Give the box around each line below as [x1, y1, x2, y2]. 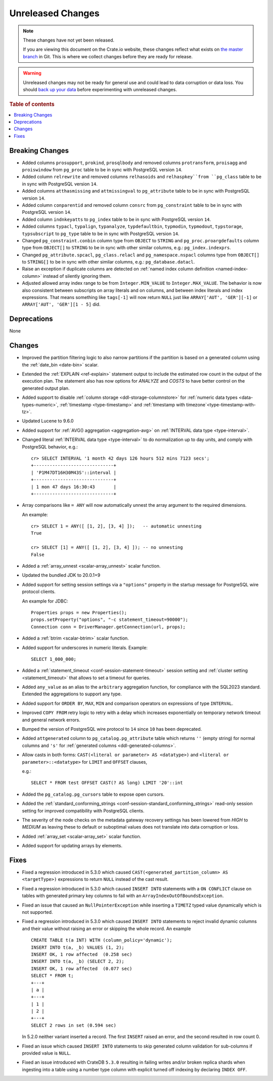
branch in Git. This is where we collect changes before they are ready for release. [23, 53, 193, 59]
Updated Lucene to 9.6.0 [22, 418, 74, 424]
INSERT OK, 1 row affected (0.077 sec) [31, 965, 132, 972]
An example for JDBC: [22, 598, 68, 604]
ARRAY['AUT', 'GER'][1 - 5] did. [22, 302, 101, 308]
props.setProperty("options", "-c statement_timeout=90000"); [31, 617, 189, 623]
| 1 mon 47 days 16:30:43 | [31, 484, 116, 490]
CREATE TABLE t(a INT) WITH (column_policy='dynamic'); [31, 938, 172, 943]
